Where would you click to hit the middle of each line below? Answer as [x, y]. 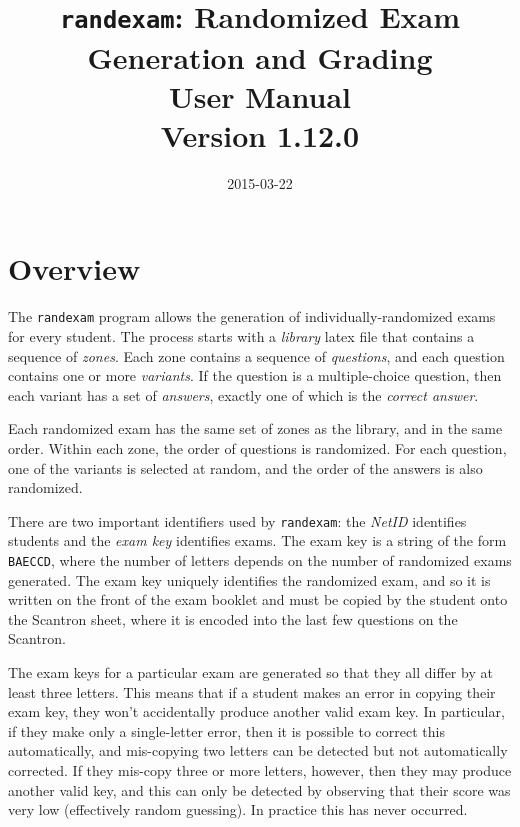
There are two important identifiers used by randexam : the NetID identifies [237, 520]
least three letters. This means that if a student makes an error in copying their [252, 691]
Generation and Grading [260, 56]
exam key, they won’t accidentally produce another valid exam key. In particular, [256, 711]
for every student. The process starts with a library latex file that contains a [241, 336]
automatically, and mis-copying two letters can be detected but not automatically [258, 750]
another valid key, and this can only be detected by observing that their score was [259, 789]
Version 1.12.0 [260, 134]
